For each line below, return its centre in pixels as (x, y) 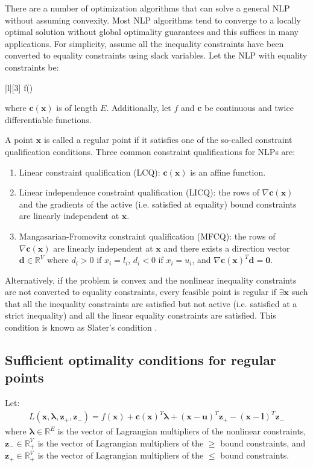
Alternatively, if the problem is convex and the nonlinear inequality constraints (151, 280)
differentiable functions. (48, 119)
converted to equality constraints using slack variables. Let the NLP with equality (156, 55)
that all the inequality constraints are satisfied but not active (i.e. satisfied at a (151, 303)
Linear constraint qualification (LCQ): (90, 172)
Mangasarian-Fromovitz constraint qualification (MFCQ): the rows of (147, 236)
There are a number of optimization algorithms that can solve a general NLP (147, 8)
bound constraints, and (263, 443)
